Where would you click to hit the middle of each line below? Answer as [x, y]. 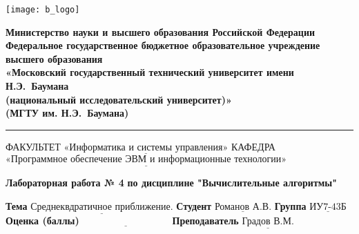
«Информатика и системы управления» [146, 147]
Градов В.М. [268, 222]
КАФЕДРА [253, 146]
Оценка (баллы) [42, 221]
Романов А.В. [243, 207]
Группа [290, 205]
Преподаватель [205, 221]
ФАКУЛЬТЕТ [33, 146]
